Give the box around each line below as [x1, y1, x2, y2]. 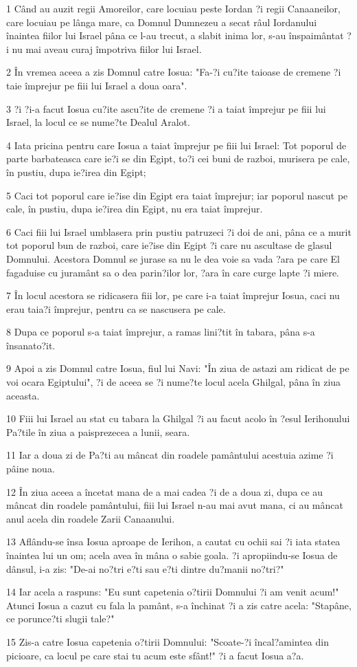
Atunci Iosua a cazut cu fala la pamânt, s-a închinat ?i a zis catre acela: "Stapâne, [6, 598, 352, 612]
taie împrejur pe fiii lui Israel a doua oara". [6, 78, 187, 92]
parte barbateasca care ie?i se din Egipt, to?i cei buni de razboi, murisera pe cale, [6, 151, 350, 166]
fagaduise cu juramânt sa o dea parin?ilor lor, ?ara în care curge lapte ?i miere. [6, 265, 340, 279]
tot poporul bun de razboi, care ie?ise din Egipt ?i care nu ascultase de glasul [6, 238, 332, 252]
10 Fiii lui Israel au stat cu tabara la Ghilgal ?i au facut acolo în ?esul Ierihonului [6, 411, 350, 426]
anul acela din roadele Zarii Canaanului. [6, 511, 175, 525]
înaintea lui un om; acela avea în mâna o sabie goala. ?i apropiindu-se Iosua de [6, 548, 338, 562]
